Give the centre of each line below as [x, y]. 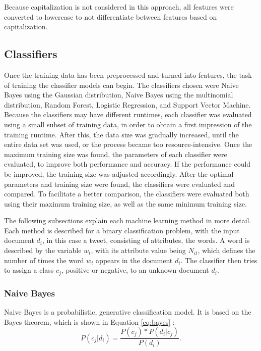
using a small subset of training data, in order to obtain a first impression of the [128, 124]
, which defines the [226, 250]
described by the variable [43, 250]
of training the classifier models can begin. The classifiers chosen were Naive [121, 85]
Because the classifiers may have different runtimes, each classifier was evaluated [128, 114]
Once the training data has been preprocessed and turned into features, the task [128, 74]
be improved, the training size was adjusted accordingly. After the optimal [119, 173]
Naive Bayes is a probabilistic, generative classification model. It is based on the [128, 311]
